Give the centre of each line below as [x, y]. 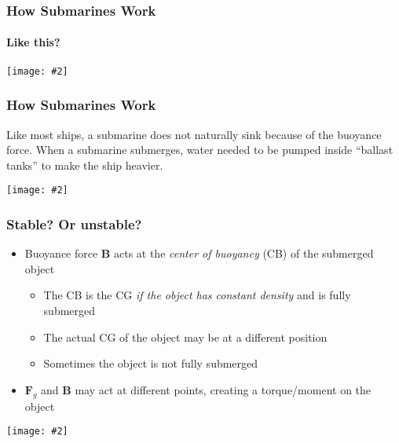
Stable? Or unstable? [74, 223]
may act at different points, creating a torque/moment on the [223, 389]
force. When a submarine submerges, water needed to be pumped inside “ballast [200, 150]
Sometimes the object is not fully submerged [151, 363]
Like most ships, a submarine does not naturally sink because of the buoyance [194, 134]
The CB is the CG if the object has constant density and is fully [197, 295]
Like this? [33, 42]
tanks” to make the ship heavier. [85, 165]
